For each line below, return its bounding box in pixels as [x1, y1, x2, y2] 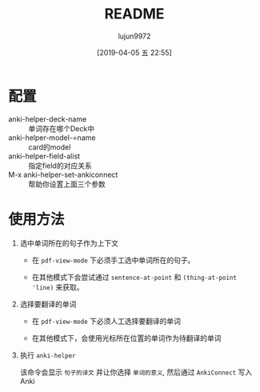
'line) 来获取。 [31, 282, 84, 292]
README [104, 5, 165, 23]
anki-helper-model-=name [8, 133, 96, 142]
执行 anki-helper [19, 350, 76, 360]
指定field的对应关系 [28, 161, 92, 170]
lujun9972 [118, 31, 151, 41]
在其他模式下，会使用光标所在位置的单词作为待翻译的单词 [31, 333, 222, 342]
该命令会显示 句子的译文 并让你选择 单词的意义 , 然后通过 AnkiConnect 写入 [19, 367, 253, 377]
